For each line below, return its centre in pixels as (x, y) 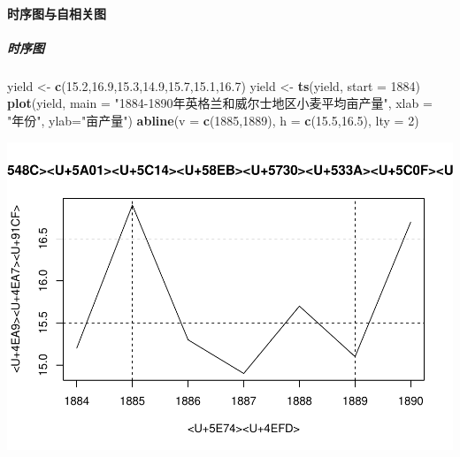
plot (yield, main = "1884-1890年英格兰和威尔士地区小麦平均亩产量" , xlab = (220, 103)
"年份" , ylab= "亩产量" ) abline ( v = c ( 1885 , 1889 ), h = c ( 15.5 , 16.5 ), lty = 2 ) (213, 120)
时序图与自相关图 (57, 13)
